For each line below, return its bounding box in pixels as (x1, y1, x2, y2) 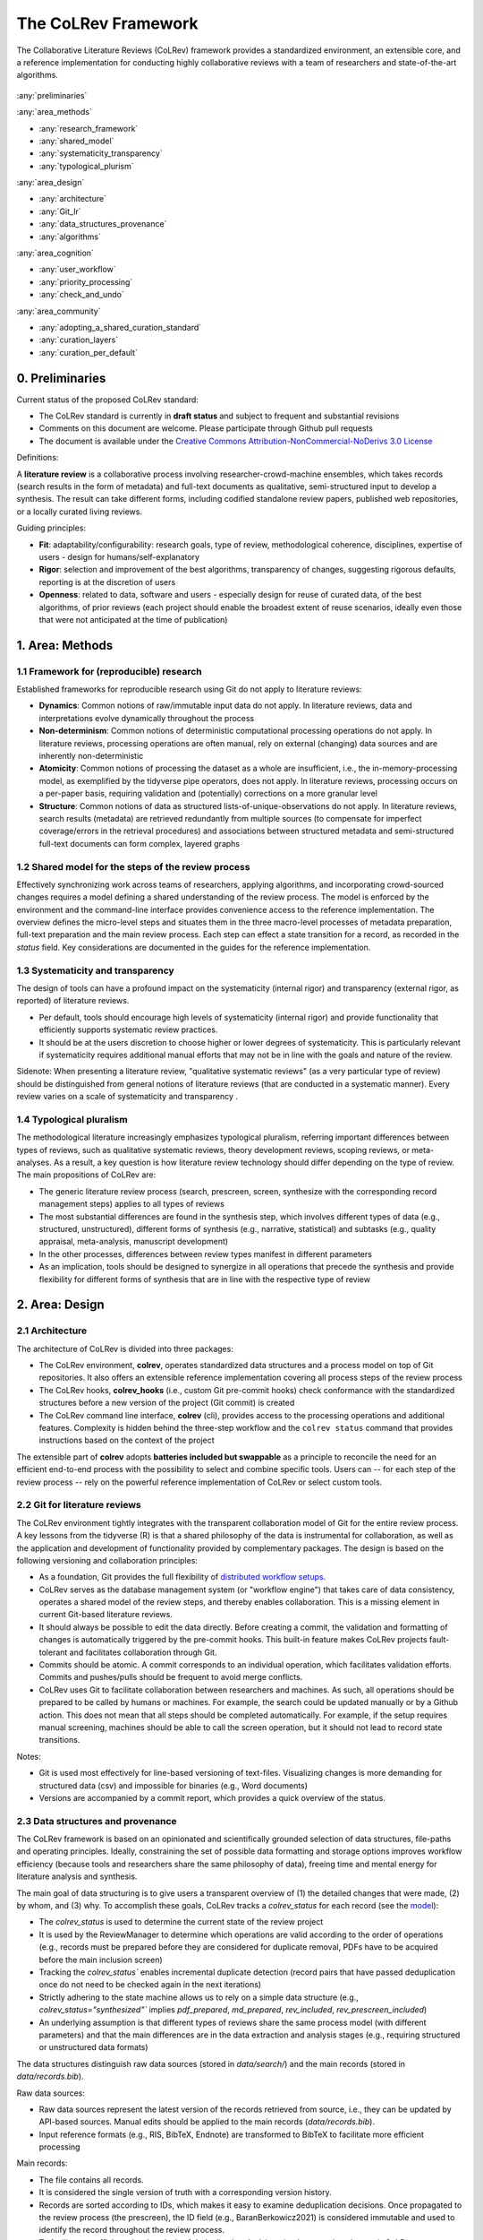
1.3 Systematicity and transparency (16, 964, 174, 977)
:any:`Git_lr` (38, 206, 81, 217)
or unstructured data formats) (38, 2042, 148, 2053)
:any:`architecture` (38, 194, 107, 204)
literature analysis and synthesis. (16, 1871, 138, 1882)
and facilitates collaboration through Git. (69, 1647, 217, 1658)
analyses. (16, 1157, 53, 1168)
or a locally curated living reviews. (16, 506, 143, 517)
